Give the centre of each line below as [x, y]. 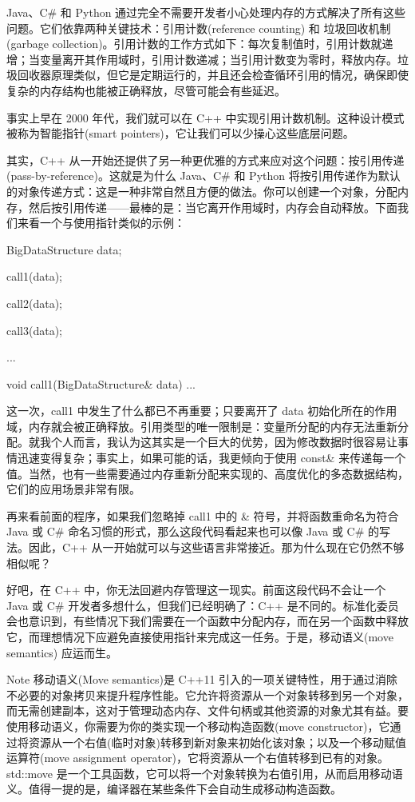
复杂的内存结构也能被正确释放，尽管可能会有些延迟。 [146, 90]
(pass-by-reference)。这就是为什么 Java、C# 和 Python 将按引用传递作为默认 [204, 176]
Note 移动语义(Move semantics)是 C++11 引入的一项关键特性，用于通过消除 [202, 679]
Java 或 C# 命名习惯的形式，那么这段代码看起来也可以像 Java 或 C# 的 [193, 531]
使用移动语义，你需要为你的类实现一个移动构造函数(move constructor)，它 [198, 726]
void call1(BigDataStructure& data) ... [101, 383]
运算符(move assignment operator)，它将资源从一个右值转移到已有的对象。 [198, 758]
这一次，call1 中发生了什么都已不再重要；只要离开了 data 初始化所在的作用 [202, 411]
